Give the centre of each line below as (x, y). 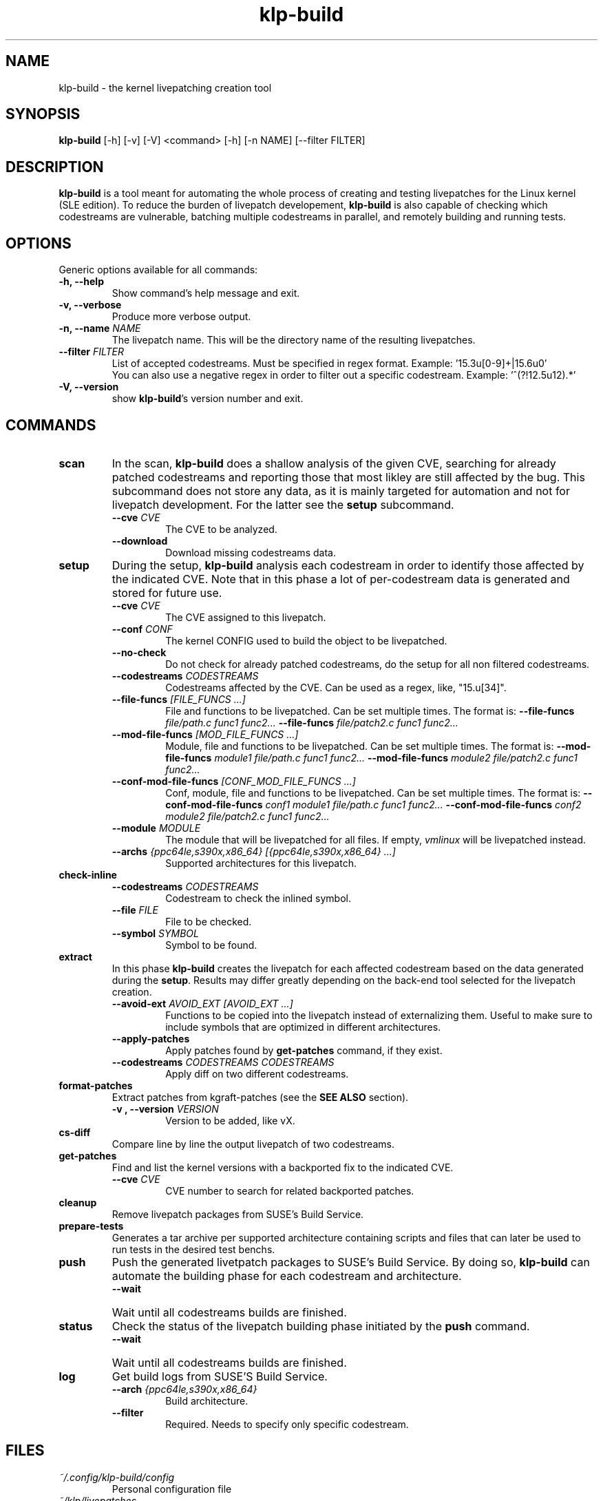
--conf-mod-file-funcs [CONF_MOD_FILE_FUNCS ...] (234, 781)
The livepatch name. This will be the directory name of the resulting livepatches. (294, 340)
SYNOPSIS (43, 114)
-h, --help (81, 282)
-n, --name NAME (100, 328)
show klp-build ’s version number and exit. (208, 399)
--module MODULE (156, 828)
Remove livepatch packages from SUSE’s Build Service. (238, 1214)
